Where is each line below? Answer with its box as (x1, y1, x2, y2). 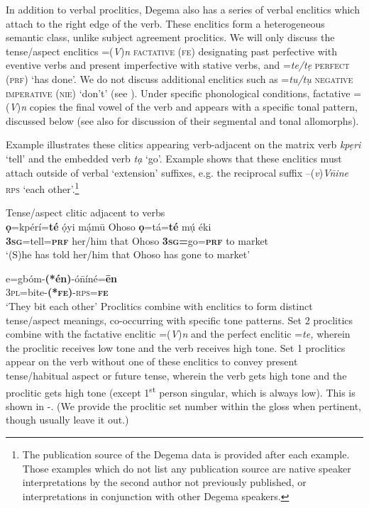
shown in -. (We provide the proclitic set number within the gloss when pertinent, (6, 398, 361, 413)
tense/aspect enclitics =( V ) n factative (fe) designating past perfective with (6, 43, 337, 58)
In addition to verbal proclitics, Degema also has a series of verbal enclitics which (6, 2, 360, 16)
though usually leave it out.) (6, 412, 129, 427)
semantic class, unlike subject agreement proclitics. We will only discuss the (6, 30, 335, 45)
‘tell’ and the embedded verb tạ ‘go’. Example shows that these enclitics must (6, 150, 342, 165)
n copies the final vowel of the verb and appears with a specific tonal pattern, (21, 99, 358, 114)
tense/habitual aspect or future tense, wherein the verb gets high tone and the (6, 368, 347, 382)
